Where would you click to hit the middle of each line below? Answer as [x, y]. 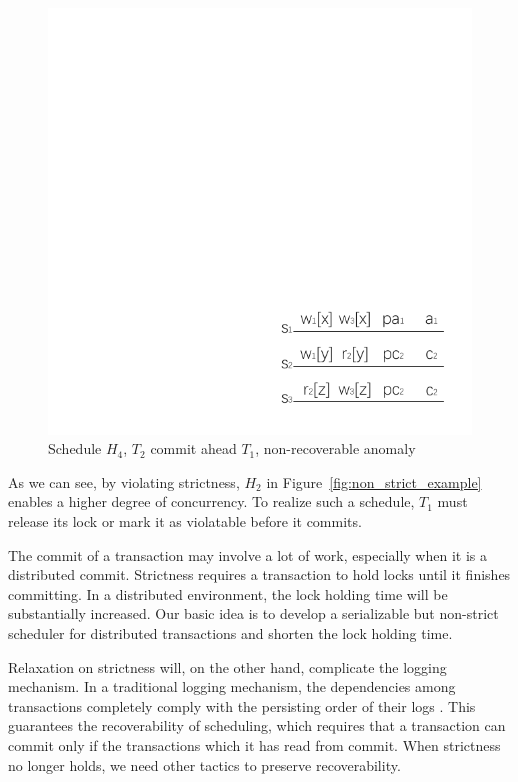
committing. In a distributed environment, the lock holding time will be [228, 593]
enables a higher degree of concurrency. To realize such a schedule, [211, 501]
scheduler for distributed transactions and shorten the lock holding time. [230, 633]
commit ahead [193, 448]
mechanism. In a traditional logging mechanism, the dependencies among [232, 686]
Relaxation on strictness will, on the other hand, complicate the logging [227, 666]
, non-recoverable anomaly [335, 448]
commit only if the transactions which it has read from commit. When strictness [254, 745]
